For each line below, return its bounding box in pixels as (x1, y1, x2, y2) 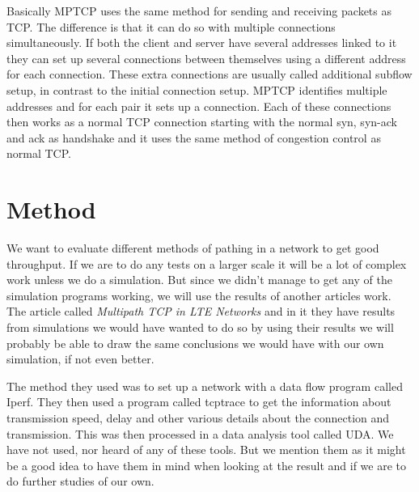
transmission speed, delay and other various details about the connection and (6, 409, 390, 426)
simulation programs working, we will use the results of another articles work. (6, 286, 391, 303)
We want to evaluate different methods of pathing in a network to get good (6, 240, 379, 257)
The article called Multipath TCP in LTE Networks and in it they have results (6, 303, 396, 320)
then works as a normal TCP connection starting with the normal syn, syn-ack (6, 113, 397, 130)
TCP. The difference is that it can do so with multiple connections (6, 18, 336, 35)
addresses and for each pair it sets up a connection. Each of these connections (6, 97, 391, 114)
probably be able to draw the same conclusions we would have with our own (6, 334, 384, 351)
